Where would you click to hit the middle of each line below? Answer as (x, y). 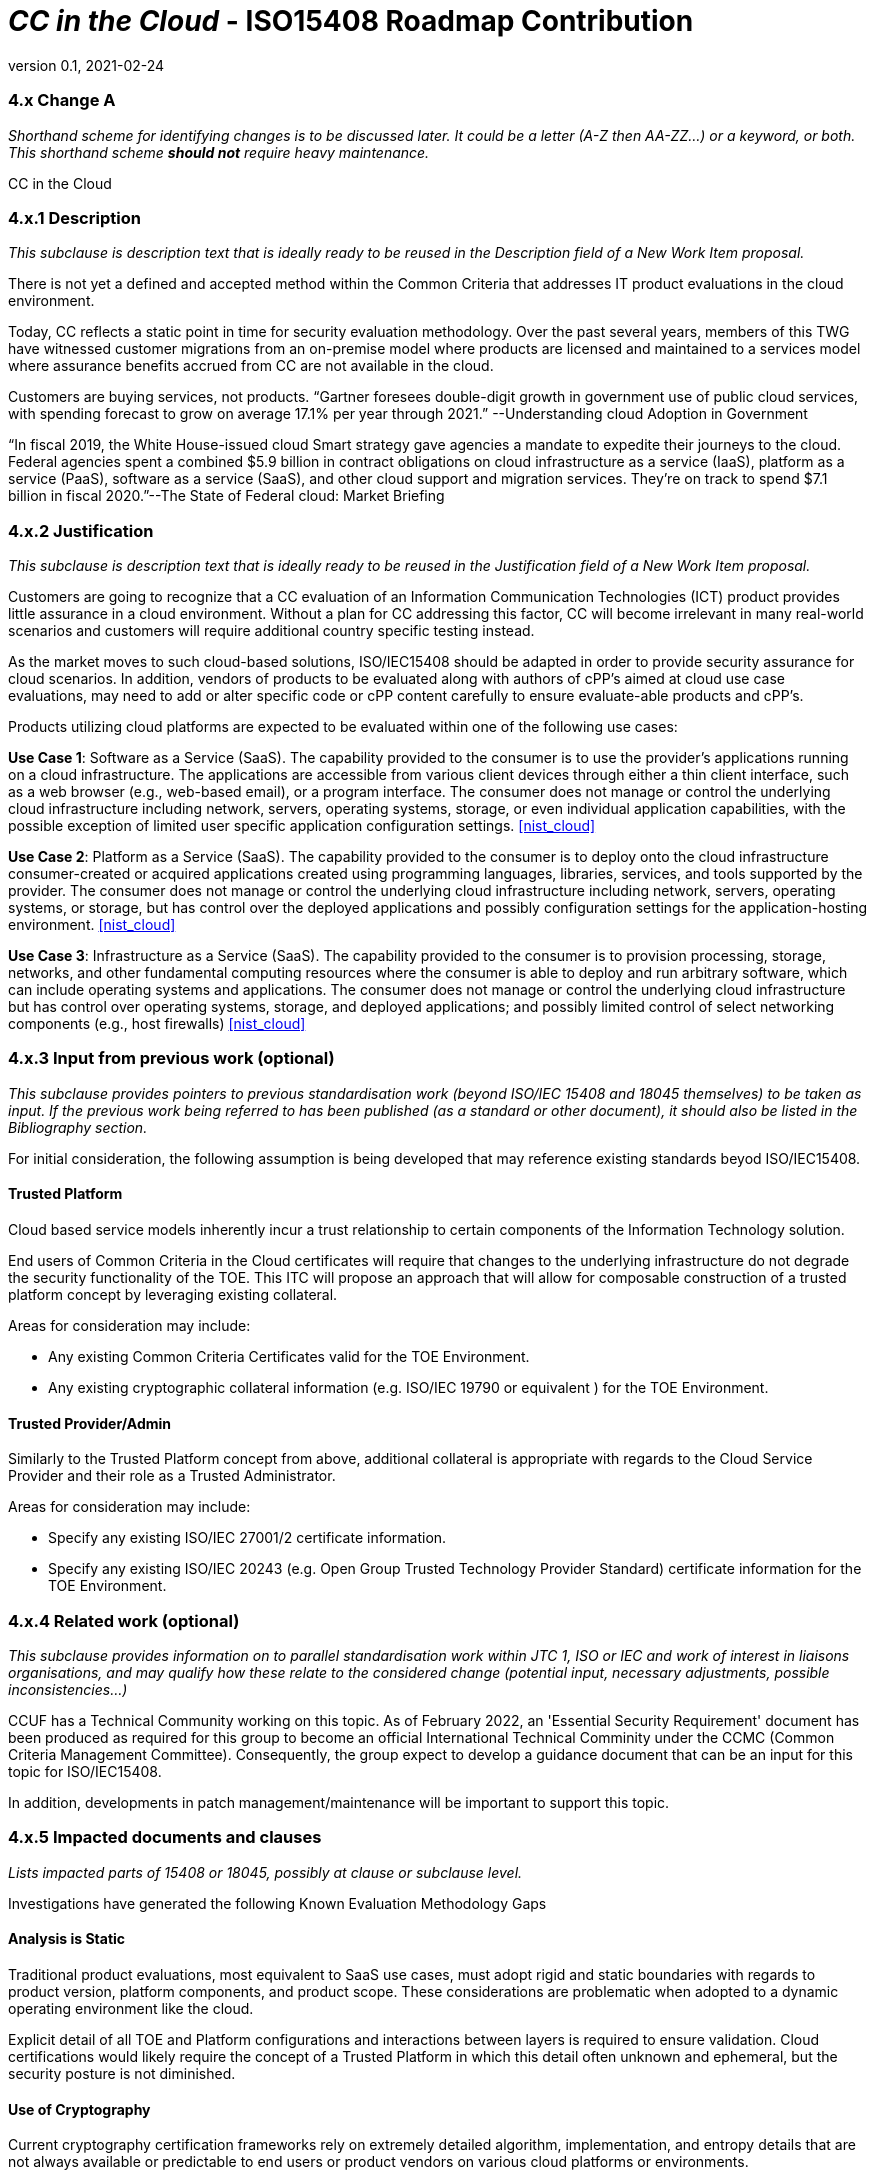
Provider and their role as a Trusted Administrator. (172, 1476)
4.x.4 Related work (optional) (124, 1620)
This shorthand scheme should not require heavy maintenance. (219, 152)
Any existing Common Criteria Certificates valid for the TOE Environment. (289, 1356)
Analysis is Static (67, 1939)
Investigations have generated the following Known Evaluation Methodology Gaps (277, 1903)
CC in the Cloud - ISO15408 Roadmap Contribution (351, 21)
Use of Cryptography (79, 2109)
